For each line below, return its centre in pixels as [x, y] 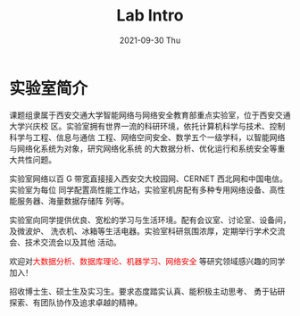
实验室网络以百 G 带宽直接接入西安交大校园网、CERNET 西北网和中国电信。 [148, 179]
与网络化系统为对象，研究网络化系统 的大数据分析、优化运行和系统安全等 [143, 148]
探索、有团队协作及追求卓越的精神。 [76, 302]
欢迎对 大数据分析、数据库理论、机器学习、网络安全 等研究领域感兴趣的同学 [147, 261]
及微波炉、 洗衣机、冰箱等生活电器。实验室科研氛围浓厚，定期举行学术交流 [147, 231]
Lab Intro [150, 16]
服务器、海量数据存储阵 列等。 [73, 201]
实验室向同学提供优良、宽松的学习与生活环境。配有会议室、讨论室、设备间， [150, 220]
